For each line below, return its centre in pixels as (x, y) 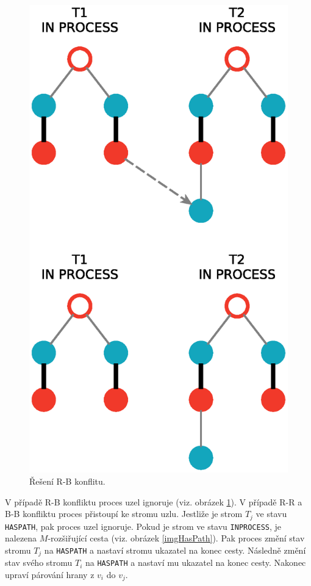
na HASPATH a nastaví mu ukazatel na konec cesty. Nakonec (195, 562)
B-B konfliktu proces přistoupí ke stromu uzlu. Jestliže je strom (124, 514)
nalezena (21, 538)
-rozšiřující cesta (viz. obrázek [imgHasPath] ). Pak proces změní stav (176, 538)
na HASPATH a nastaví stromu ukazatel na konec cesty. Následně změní (175, 550)
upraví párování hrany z (50, 574)
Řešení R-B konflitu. (67, 481)
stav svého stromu (39, 562)
